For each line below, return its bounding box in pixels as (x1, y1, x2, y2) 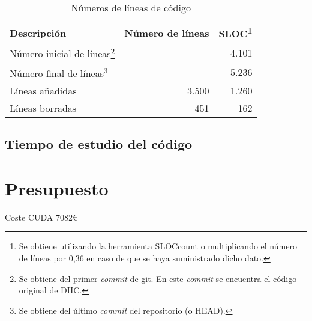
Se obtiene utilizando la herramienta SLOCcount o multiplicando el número (19, 240, 297, 252)
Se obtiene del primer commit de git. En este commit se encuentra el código (19, 272, 297, 284)
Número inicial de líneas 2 (10, 44, 115, 61)
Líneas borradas (10, 100, 77, 115)
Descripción (10, 25, 67, 40)
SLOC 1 (218, 25, 253, 41)
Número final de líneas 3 (10, 64, 108, 80)
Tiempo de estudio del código (5, 135, 193, 153)
